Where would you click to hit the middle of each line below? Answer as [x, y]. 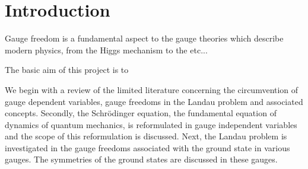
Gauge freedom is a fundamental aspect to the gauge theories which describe [144, 38]
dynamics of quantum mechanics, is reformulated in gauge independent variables [151, 124]
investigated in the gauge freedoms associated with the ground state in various [147, 147]
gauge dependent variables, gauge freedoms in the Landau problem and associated [154, 101]
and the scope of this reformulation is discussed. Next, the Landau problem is [146, 136]
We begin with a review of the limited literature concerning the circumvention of [152, 89]
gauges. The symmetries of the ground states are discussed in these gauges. [141, 159]
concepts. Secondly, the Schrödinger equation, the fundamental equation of [141, 113]
